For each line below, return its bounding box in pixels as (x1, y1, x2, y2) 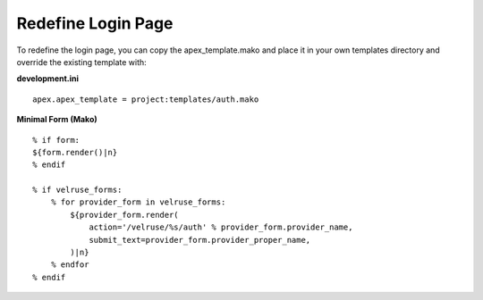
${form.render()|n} (32, 147, 118, 157)
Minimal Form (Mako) (16, 114, 97, 125)
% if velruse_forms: (32, 185, 123, 196)
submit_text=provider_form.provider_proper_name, (89, 235, 311, 245)
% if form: (32, 135, 80, 145)
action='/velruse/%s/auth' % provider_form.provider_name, (89, 222, 353, 232)
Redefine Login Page (16, 13, 174, 33)
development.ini (16, 73, 80, 84)
